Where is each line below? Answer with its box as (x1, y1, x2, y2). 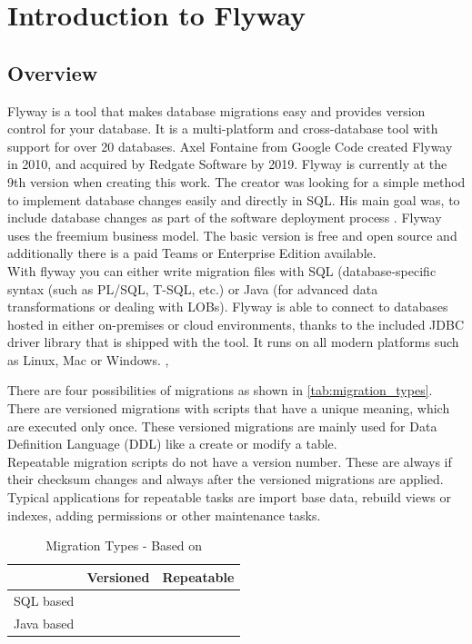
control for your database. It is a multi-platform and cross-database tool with (7, 119, 438, 138)
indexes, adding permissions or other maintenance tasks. (7, 505, 321, 524)
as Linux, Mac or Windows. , (7, 350, 169, 369)
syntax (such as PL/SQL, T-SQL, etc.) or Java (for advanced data (7, 279, 378, 298)
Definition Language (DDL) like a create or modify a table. (7, 434, 337, 453)
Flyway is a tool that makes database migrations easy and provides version (7, 101, 426, 120)
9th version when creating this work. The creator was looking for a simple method (7, 172, 466, 191)
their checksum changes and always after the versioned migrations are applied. (7, 470, 444, 489)
